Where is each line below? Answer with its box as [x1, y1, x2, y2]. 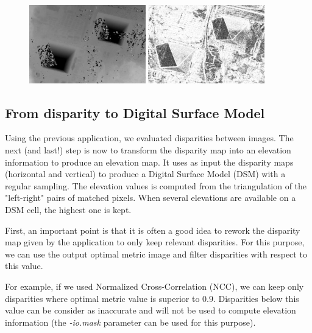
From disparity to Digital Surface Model [5, 103, 265, 122]
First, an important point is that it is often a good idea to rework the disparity [5, 223, 300, 236]
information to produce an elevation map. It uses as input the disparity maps [5, 155, 294, 168]
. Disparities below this [213, 292, 299, 304]
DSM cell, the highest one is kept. [5, 203, 132, 216]
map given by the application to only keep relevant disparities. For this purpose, [5, 236, 305, 248]
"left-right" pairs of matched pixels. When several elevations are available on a [5, 191, 296, 204]
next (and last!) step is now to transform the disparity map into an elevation [5, 144, 291, 156]
